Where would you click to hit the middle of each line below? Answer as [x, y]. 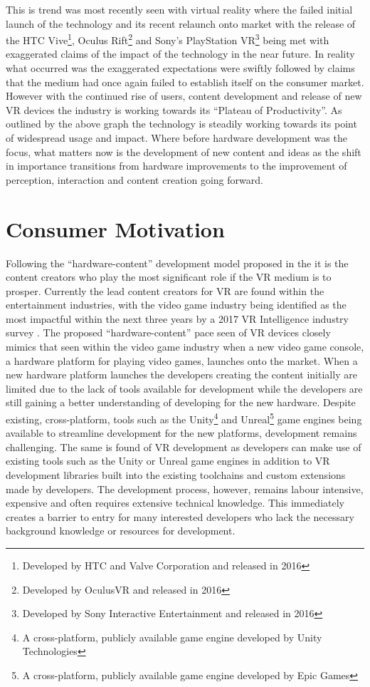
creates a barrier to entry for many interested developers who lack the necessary [180, 516]
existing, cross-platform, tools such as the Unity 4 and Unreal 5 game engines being [184, 418]
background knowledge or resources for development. [121, 531]
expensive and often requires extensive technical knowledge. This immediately [175, 503]
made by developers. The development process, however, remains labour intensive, [185, 489]
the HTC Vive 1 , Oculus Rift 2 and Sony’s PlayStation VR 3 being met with [168, 39]
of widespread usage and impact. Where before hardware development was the [176, 138]
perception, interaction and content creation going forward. [134, 179]
